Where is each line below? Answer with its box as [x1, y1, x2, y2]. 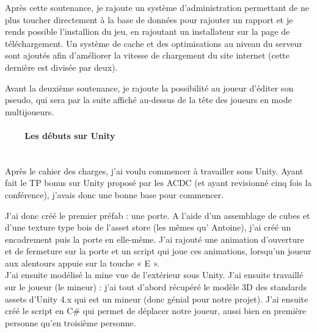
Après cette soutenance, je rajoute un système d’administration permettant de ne [5, 1, 309, 13]
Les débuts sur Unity [24, 129, 115, 141]
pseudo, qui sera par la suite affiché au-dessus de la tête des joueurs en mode [5, 93, 292, 106]
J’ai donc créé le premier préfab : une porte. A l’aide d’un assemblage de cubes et [5, 209, 310, 221]
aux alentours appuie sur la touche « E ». [5, 256, 160, 269]
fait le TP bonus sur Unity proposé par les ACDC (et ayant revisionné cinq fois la [5, 176, 312, 189]
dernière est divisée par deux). [5, 60, 118, 73]
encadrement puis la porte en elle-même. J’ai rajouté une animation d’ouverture [5, 232, 304, 245]
